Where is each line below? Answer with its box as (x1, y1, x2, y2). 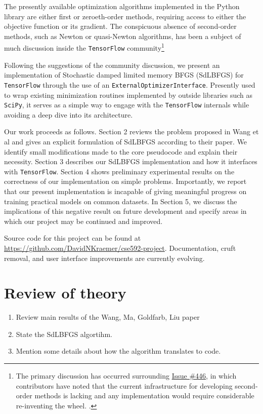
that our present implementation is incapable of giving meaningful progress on (4, 186, 247, 196)
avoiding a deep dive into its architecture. (4, 109, 133, 120)
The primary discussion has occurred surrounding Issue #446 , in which (16, 370, 237, 381)
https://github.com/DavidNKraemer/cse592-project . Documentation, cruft (4, 242, 236, 253)
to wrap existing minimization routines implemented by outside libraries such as (4, 89, 253, 100)
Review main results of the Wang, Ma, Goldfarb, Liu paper (16, 312, 200, 322)
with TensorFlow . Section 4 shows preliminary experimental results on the (4, 166, 235, 176)
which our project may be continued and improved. (4, 215, 163, 226)
